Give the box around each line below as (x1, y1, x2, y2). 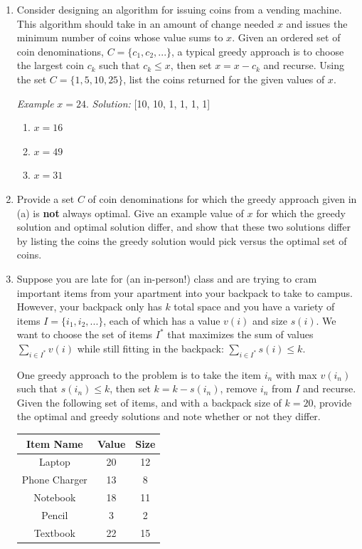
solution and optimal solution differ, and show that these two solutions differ (16, 219, 351, 234)
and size (252, 313, 287, 328)
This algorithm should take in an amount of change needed (16, 16, 275, 31)
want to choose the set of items (16, 327, 153, 342)
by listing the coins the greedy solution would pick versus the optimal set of (16, 233, 347, 248)
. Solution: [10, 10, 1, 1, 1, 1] (85, 95, 211, 110)
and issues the (286, 16, 348, 31)
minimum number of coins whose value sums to (16, 30, 223, 45)
